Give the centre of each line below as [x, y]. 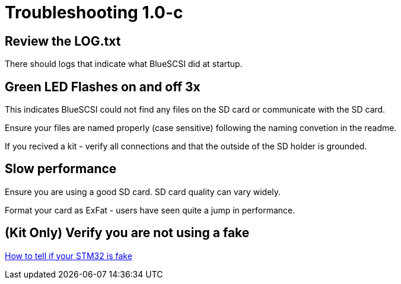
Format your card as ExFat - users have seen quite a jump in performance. [150, 210]
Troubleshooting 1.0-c [94, 12]
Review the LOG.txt [63, 41]
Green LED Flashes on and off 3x [103, 87]
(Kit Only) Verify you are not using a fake [127, 233]
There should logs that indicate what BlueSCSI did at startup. [124, 64]
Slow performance [61, 169]
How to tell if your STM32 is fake [69, 256]
